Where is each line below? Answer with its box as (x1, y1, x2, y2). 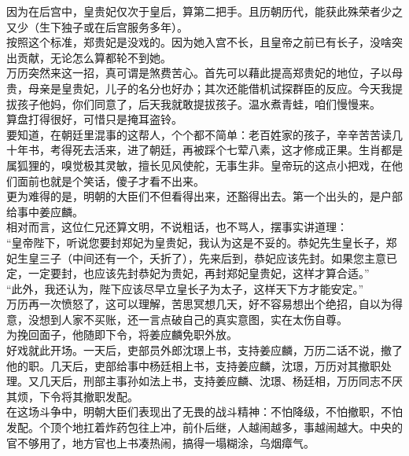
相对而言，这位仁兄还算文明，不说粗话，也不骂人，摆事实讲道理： (6, 219, 348, 235)
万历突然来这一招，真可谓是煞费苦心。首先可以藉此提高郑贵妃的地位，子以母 (6, 64, 403, 81)
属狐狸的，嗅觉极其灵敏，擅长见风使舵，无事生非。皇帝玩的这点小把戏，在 (6, 156, 392, 173)
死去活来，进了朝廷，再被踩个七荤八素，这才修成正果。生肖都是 (72, 142, 403, 158)
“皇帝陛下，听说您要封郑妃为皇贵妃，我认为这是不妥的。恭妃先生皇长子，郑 (6, 234, 397, 250)
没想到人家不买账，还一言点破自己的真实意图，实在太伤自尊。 (28, 311, 348, 327)
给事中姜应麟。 (6, 203, 83, 219)
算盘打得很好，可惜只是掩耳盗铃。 (6, 111, 182, 127)
